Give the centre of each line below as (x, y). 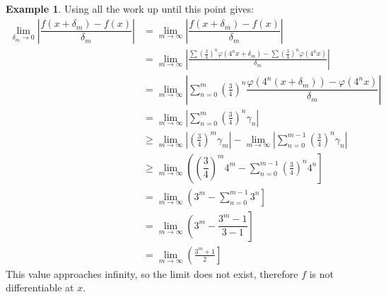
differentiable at (40, 287)
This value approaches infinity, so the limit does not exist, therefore (152, 273)
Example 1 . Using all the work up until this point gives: (130, 8)
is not (322, 273)
